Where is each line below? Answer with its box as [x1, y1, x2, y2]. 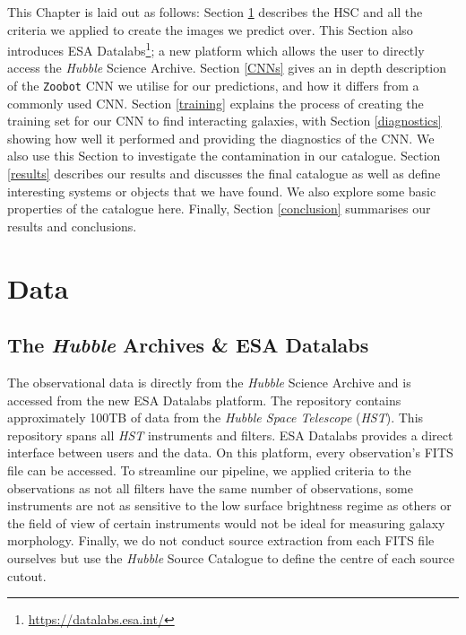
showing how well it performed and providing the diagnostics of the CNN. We [7, 128, 435, 147]
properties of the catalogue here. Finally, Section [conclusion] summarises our [7, 199, 431, 218]
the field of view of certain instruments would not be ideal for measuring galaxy [7, 513, 445, 532]
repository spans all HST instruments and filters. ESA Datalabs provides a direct [7, 425, 453, 444]
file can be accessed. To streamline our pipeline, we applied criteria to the [7, 460, 411, 479]
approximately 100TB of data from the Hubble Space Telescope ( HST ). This [7, 408, 424, 427]
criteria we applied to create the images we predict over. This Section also [7, 20, 413, 39]
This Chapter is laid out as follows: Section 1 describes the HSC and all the [7, 3, 423, 21]
